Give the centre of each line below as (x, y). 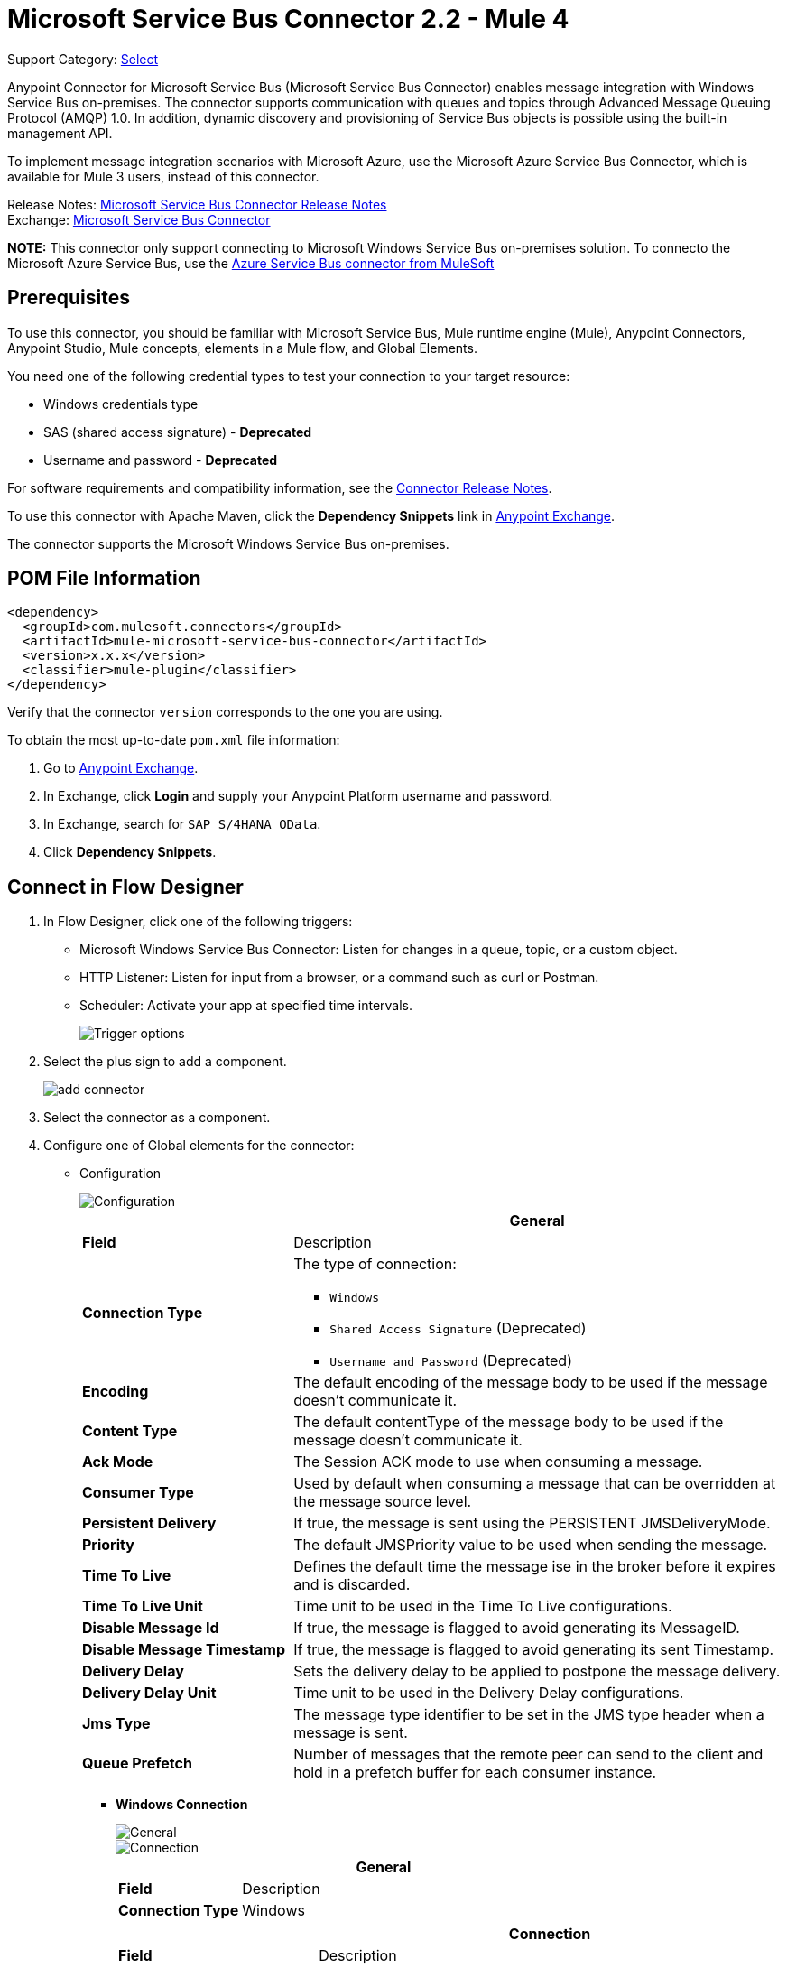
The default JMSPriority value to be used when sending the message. (531, 1545)
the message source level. (383, 1502)
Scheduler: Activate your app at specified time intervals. (246, 1006)
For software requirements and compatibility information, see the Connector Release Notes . (280, 487)
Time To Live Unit (143, 1606)
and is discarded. (352, 1585)
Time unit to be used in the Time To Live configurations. (483, 1606)
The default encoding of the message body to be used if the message (531, 1383)
